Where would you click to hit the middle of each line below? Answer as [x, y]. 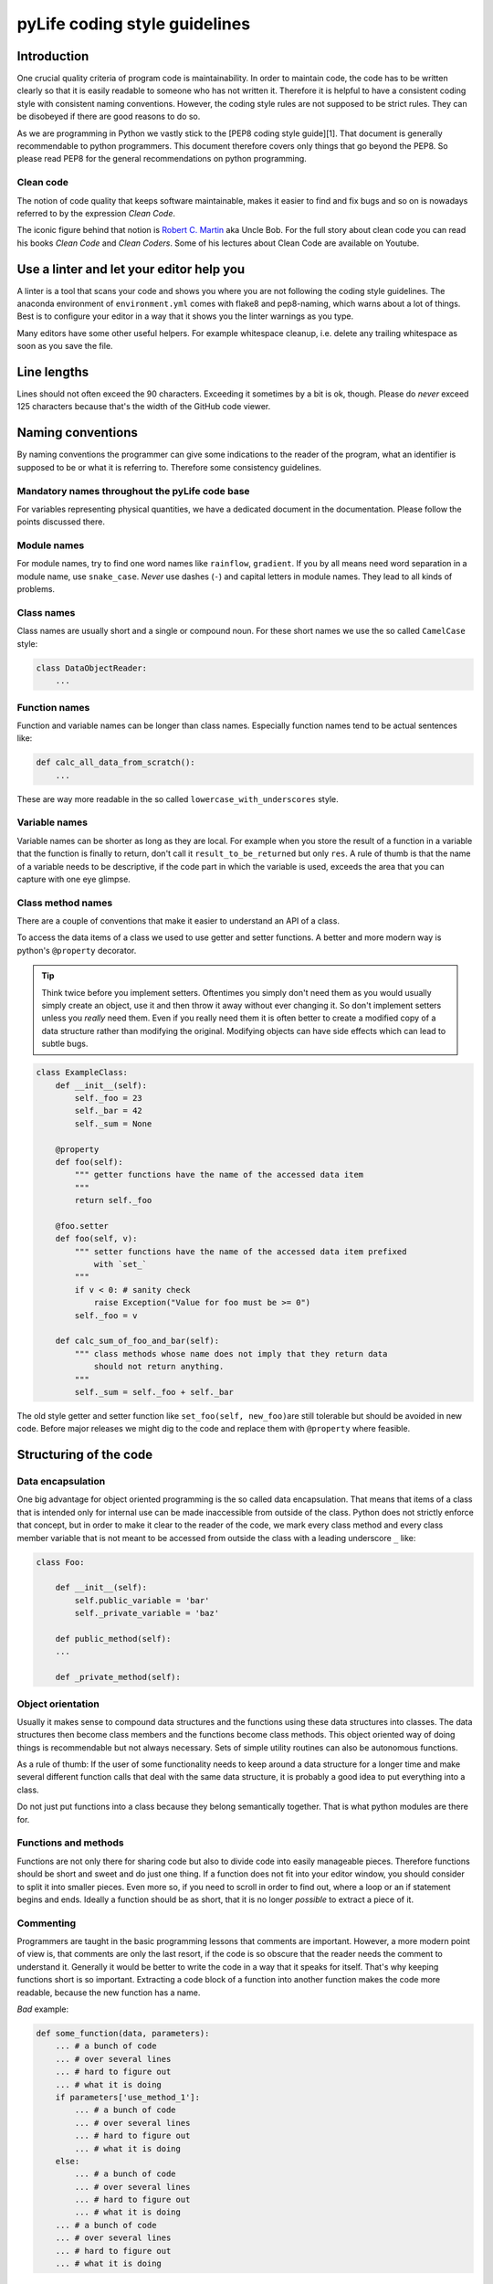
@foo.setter [82, 1226]
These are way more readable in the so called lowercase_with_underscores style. [178, 798]
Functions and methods [70, 1843]
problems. [36, 589]
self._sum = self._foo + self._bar [154, 1392]
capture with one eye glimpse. [74, 879]
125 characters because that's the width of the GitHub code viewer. [144, 407]
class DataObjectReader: [92, 668]
